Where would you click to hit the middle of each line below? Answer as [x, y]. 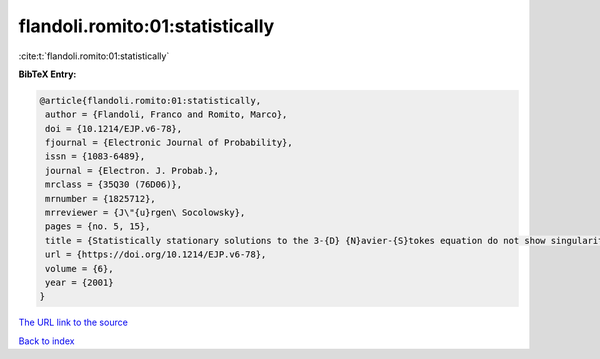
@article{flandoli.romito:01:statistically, [150, 100]
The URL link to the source [73, 322]
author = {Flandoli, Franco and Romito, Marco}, [166, 114]
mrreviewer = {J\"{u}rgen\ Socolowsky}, [145, 213]
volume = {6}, [79, 268]
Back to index [46, 341]
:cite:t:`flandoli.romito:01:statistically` [94, 56]
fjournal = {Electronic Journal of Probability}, [169, 143]
